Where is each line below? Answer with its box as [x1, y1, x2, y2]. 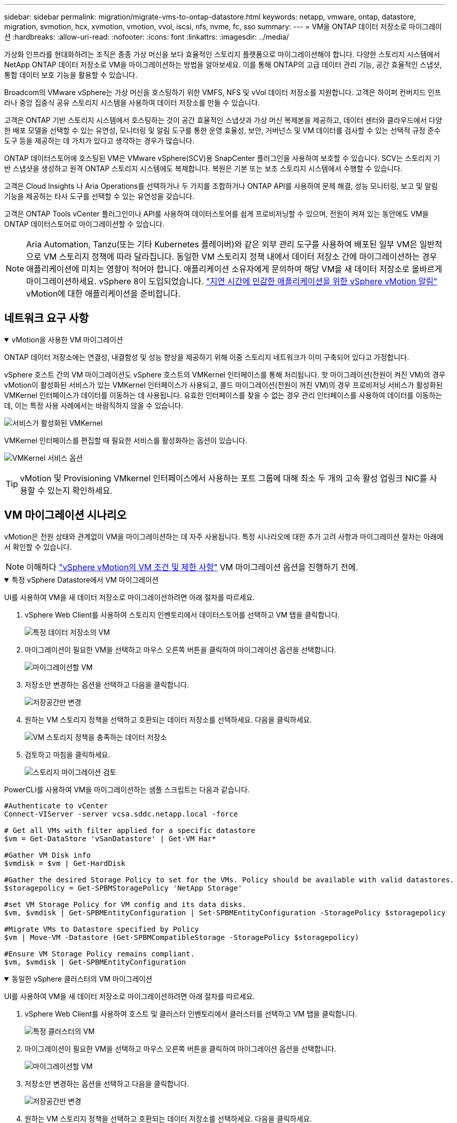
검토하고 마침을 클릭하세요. [25, 750, 110, 759]
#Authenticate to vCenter [4, 801, 108, 810]
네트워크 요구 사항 [4, 312, 89, 325]
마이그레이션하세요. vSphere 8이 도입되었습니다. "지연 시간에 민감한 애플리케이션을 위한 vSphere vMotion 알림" [26, 276, 437, 286]
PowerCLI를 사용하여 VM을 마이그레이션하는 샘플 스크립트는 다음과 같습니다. [4, 785, 250, 794]
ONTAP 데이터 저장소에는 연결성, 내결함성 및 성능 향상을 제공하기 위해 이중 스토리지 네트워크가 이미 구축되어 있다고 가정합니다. [4, 352, 409, 361]
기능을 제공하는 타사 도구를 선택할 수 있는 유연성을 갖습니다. [4, 192, 195, 201]
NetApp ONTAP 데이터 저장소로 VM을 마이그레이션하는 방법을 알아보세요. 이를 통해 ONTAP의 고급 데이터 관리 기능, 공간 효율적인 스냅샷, [4, 60, 442, 69]
